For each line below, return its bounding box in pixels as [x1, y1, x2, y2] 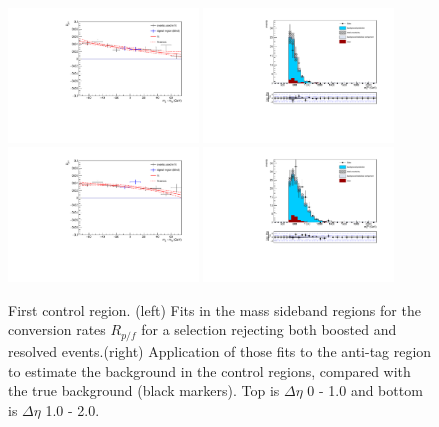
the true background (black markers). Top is [8, 380, 280, 401]
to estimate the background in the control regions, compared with [8, 360, 411, 381]
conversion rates [8, 319, 106, 340]
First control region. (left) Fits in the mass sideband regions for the [8, 299, 421, 320]
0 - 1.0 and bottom [307, 380, 423, 401]
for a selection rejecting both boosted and [141, 319, 397, 340]
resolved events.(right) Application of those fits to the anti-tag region [8, 340, 432, 361]
